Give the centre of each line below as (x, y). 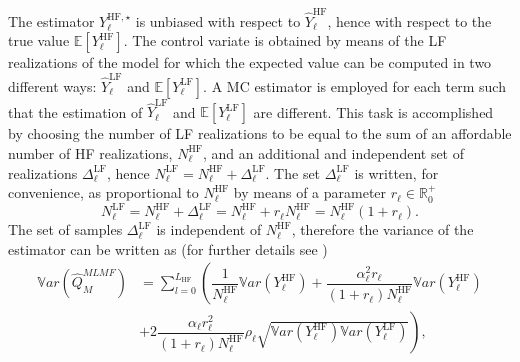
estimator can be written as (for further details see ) (168, 248)
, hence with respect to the (409, 20)
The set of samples (65, 229)
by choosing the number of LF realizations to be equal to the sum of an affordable (260, 133)
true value (39, 40)
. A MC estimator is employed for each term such (354, 85)
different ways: (52, 85)
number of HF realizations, (90, 152)
